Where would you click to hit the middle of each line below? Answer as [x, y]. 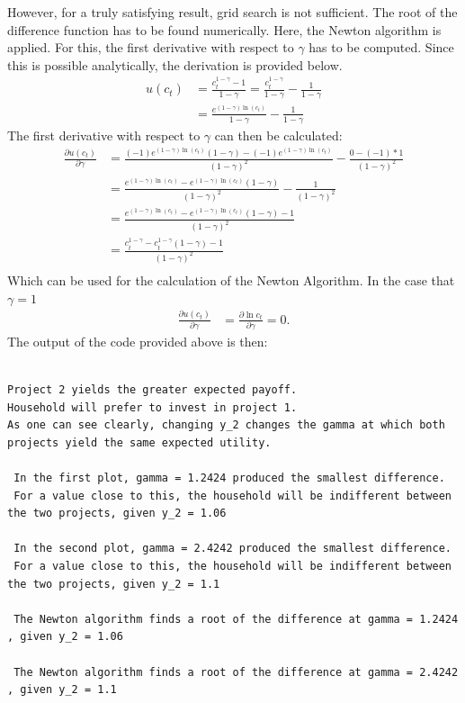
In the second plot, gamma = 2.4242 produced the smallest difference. [232, 549]
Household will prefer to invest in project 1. [152, 407]
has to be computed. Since [381, 47]
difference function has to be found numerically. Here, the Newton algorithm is [224, 29]
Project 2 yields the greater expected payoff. [152, 390]
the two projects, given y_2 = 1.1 [114, 584]
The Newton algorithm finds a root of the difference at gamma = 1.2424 [236, 619]
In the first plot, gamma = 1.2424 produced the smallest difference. [229, 478]
